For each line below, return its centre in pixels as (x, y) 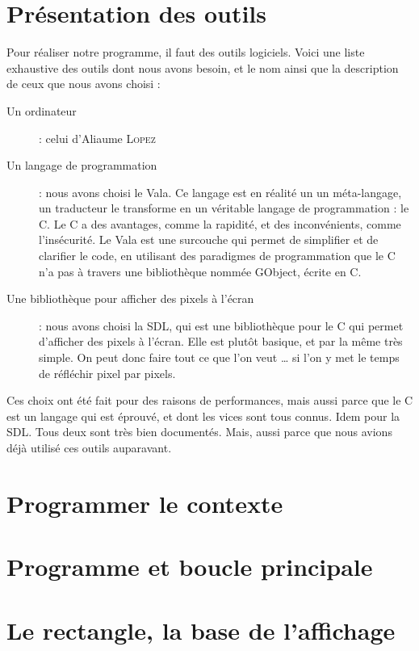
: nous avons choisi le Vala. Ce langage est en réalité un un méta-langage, (220, 192)
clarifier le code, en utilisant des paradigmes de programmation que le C (217, 256)
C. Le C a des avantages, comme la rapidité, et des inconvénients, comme (220, 223)
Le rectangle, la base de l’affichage (201, 630)
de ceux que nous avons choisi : (84, 84)
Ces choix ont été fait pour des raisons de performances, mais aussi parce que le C (210, 400)
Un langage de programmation (82, 165)
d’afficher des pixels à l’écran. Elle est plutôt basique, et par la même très (221, 341)
